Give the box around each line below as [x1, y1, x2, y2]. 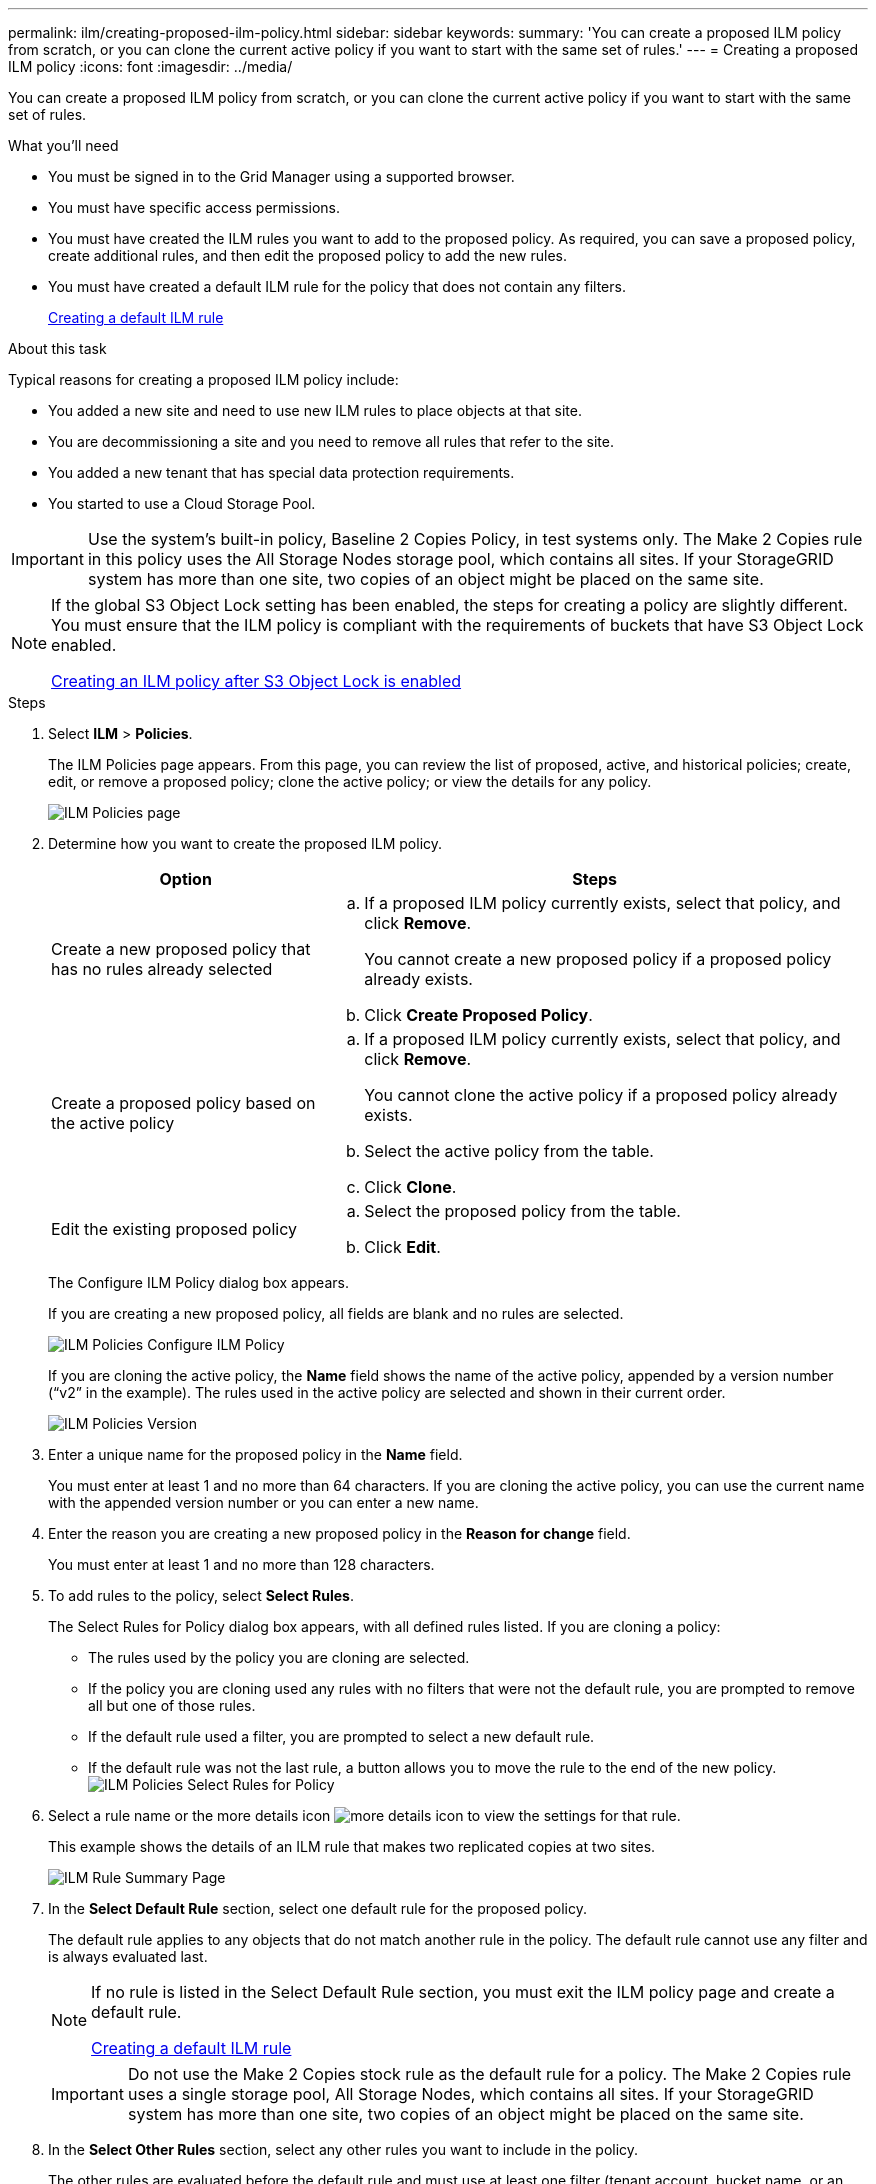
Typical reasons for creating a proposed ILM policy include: [8, 371, 399, 388]
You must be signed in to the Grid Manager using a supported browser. [48, 168, 515, 185]
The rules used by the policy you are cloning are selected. [88, 1649, 470, 1666]
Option [159, 869, 212, 889]
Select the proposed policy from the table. [364, 1201, 681, 1221]
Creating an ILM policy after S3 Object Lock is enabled [51, 671, 462, 691]
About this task [8, 340, 107, 357]
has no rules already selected [51, 959, 273, 979]
